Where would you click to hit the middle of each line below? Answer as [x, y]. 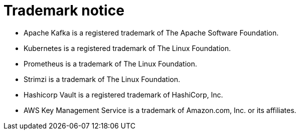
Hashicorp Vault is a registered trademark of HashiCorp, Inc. [123, 94]
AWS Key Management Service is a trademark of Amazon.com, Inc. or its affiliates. [160, 110]
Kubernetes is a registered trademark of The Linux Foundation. [127, 48]
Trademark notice [64, 10]
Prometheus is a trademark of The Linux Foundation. [110, 63]
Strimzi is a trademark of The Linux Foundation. [102, 79]
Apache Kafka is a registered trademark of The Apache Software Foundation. [151, 32]
